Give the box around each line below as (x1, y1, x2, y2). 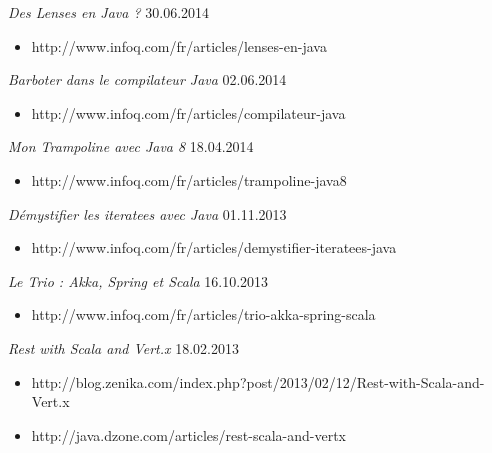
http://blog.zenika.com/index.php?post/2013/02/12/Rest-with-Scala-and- (31, 371, 485, 392)
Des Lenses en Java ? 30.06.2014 (8, 2, 210, 22)
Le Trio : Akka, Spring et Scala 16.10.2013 (8, 270, 269, 291)
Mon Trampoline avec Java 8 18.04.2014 (8, 136, 254, 157)
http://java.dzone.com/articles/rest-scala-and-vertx (31, 424, 346, 445)
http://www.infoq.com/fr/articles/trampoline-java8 (31, 169, 347, 190)
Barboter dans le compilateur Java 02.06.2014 (8, 69, 287, 90)
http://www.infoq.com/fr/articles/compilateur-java (31, 102, 346, 123)
